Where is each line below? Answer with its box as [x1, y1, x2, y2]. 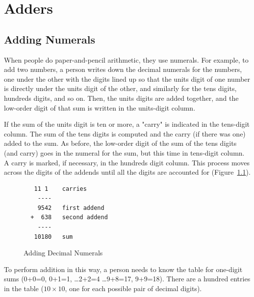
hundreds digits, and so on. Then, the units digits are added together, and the [4, 92, 239, 103]
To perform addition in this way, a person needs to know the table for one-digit [4, 264, 243, 274]
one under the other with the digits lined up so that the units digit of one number [4, 73, 251, 84]
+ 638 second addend [30, 214, 108, 221]
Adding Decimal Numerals [24, 248, 103, 258]
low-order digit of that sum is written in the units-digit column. [4, 102, 196, 113]
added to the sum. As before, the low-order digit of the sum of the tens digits [4, 138, 237, 148]
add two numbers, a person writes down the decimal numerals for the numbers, [4, 64, 242, 74]
